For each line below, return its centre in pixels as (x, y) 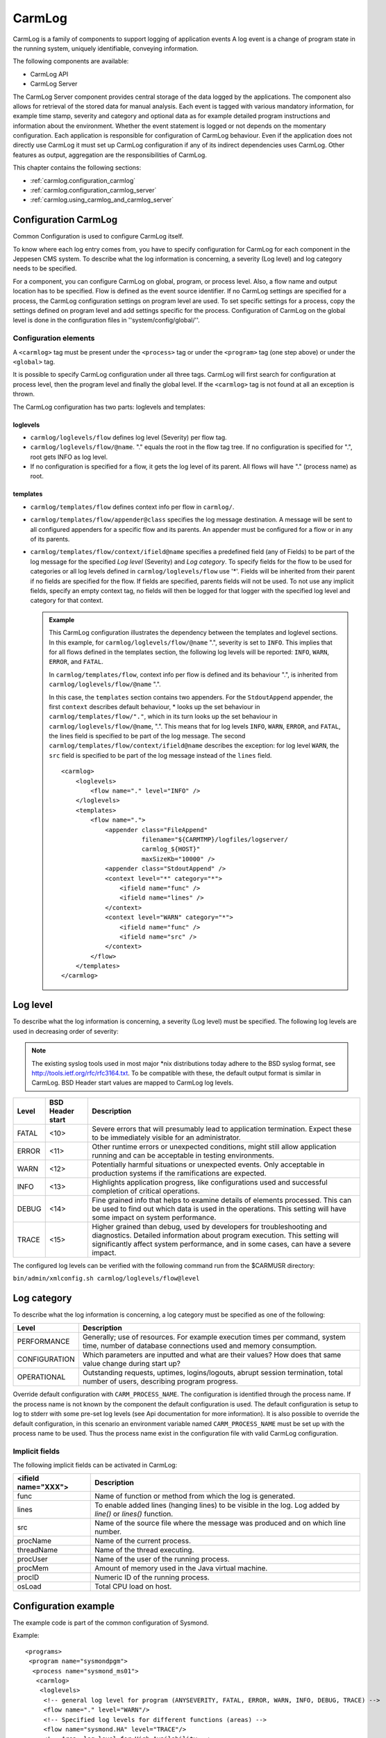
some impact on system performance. (154, 1217)
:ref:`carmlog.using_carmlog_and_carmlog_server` (102, 200)
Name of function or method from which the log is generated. (195, 1496)
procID (28, 1577)
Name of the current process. (143, 1541)
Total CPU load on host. (133, 1586)
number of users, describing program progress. (160, 1381)
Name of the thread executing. (144, 1550)
